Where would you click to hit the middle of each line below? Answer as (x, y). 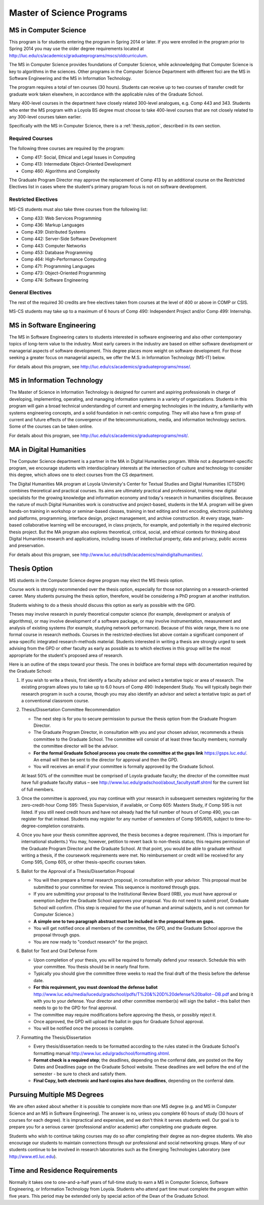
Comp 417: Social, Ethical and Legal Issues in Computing (78, 157)
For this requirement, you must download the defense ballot (96, 988)
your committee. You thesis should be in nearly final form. (92, 966)
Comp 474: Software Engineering (55, 280)
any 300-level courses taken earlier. (45, 117)
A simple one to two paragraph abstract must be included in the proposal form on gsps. (124, 921)
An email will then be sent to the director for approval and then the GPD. (106, 760)
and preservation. (27, 546)
